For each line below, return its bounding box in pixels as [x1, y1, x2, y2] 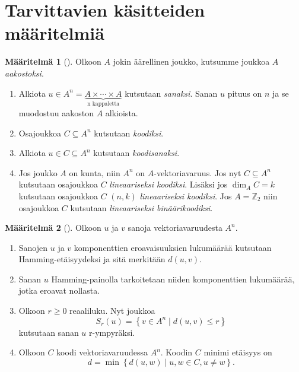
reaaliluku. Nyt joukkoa [69, 304, 155, 317]
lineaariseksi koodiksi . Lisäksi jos [109, 178, 228, 190]
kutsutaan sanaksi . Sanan [125, 87, 218, 99]
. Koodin [160, 346, 193, 358]
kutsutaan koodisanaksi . [93, 147, 180, 159]
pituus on [227, 87, 262, 99]
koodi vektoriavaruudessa [56, 346, 148, 358]
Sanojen [18, 241, 48, 253]
